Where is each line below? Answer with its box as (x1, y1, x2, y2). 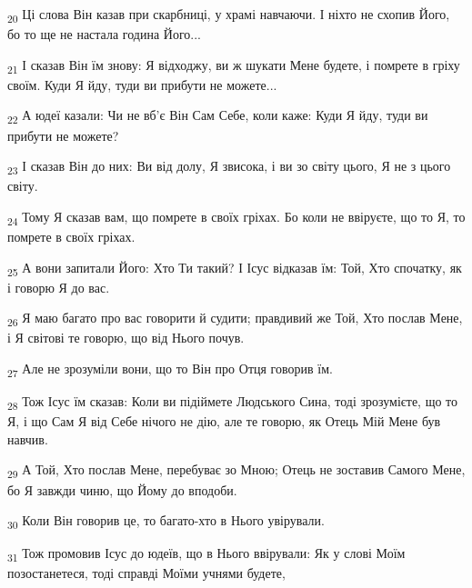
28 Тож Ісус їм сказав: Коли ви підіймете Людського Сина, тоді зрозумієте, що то (7, 392, 458, 413)
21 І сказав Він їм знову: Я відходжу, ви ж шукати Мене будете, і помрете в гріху (7, 55, 460, 76)
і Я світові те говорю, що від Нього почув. (7, 328, 245, 347)
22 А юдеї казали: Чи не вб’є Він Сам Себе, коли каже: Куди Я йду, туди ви (7, 105, 428, 127)
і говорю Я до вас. (7, 277, 110, 296)
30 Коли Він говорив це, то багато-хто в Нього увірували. (7, 511, 325, 532)
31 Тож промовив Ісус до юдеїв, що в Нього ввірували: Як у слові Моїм (7, 543, 406, 565)
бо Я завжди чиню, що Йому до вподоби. (7, 480, 237, 499)
